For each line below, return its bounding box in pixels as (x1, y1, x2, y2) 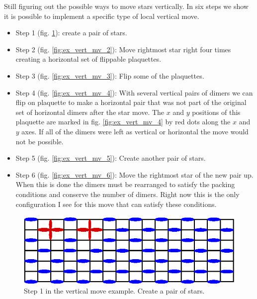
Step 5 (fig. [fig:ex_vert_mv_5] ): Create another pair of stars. (15, 153, 206, 163)
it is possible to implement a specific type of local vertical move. (4, 10, 199, 21)
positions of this (192, 106, 241, 117)
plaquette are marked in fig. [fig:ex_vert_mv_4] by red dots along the (15, 116, 231, 127)
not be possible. (15, 136, 64, 146)
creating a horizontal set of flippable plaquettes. (15, 54, 162, 64)
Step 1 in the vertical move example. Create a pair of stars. (24, 285, 205, 296)
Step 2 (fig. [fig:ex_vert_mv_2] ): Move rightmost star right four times (15, 44, 231, 54)
